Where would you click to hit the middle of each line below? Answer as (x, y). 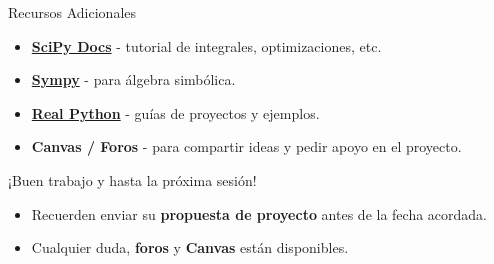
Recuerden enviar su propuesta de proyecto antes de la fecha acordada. (259, 213)
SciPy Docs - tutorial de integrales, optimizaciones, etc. (206, 45)
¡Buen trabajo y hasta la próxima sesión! (132, 179)
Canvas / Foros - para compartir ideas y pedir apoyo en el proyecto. (246, 146)
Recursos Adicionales (72, 12)
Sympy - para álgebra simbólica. (133, 79)
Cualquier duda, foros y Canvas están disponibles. (190, 247)
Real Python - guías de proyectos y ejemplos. (175, 112)
